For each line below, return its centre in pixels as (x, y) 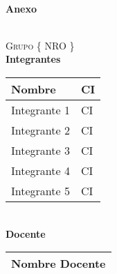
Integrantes (33, 59)
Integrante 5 (40, 190)
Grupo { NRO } (40, 45)
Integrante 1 (40, 109)
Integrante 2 (40, 130)
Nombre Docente (58, 264)
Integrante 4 (40, 170)
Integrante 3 (40, 150)
